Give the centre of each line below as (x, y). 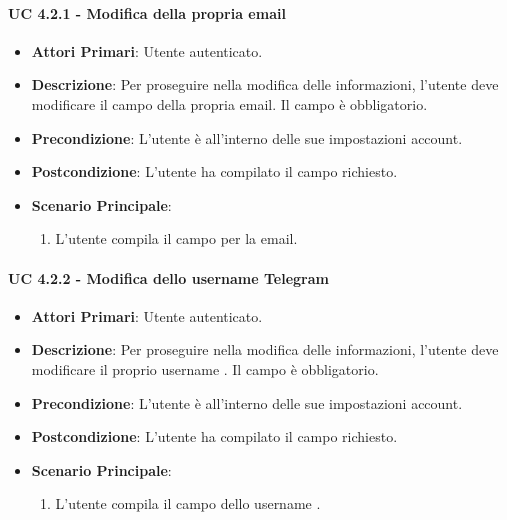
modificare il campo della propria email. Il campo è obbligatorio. (229, 103)
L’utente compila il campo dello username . (188, 503)
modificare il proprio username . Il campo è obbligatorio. (205, 368)
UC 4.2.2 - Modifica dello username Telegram (168, 277)
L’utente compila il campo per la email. (176, 238)
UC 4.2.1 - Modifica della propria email (147, 12)
